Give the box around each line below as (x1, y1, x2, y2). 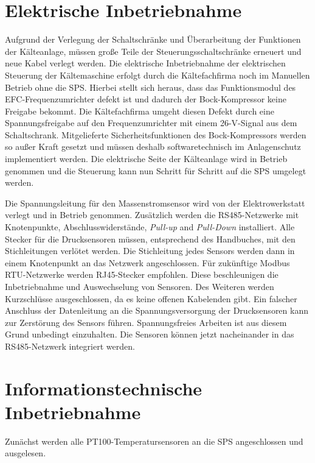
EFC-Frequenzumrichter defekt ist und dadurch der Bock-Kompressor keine (5, 93, 286, 105)
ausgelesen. (5, 447, 46, 459)
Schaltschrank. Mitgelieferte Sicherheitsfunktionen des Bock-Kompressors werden (5, 128, 306, 141)
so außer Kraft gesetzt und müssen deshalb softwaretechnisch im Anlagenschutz (5, 140, 301, 153)
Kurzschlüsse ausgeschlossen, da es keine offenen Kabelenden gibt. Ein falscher (5, 292, 297, 305)
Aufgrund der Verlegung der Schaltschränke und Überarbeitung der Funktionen (5, 33, 301, 46)
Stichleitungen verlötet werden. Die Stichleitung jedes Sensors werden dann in (5, 244, 295, 257)
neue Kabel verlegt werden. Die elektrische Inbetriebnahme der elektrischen (5, 57, 286, 69)
